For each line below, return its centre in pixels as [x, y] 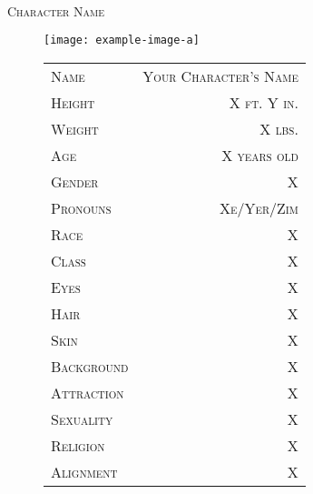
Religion [78, 445]
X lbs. [279, 128]
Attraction [88, 392]
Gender [75, 181]
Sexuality [82, 418]
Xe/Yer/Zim [259, 207]
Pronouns [81, 207]
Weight [75, 128]
